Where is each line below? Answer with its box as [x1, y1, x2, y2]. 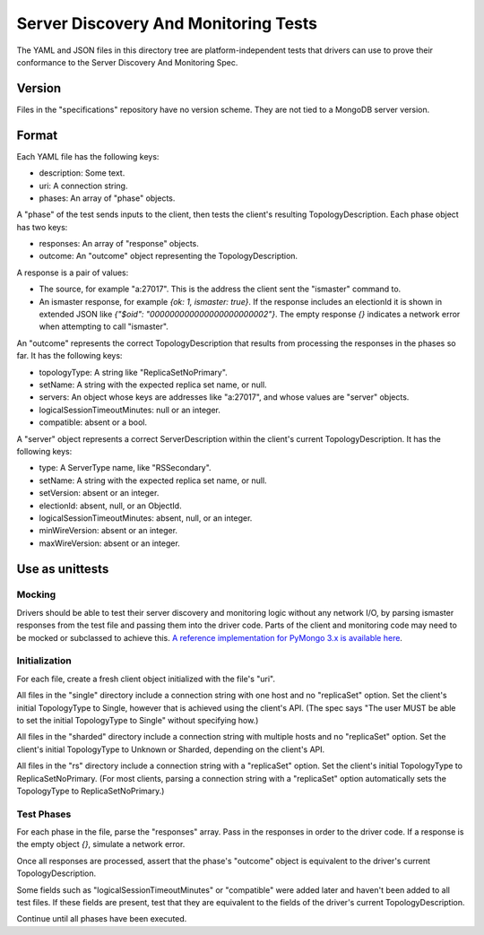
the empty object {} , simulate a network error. [16, 839, 186, 850]
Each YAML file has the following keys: [16, 151, 160, 161]
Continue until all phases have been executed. [16, 913, 187, 924]
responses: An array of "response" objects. [39, 238, 199, 249]
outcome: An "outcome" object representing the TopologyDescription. [39, 251, 298, 262]
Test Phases [16, 808, 72, 820]
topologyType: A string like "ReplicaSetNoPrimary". [39, 367, 228, 377]
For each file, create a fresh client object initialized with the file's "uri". [16, 673, 275, 684]
